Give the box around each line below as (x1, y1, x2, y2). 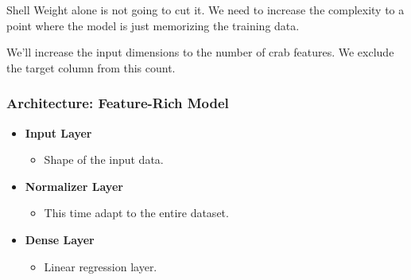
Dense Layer (25, 231, 95, 247)
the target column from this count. (6, 59, 176, 76)
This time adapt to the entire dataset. (44, 204, 229, 221)
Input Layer (25, 124, 92, 141)
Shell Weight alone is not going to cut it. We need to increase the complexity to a (6, 2, 405, 17)
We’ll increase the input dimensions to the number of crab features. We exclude (6, 44, 394, 60)
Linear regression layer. (44, 258, 157, 274)
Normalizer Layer (25, 177, 123, 194)
